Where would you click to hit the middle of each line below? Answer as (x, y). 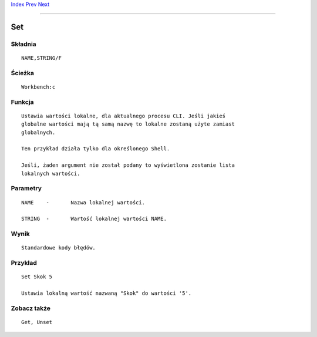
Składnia (23, 44)
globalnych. (38, 132)
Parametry (26, 188)
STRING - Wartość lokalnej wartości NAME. (94, 219)
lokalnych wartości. (51, 173)
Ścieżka (23, 73)
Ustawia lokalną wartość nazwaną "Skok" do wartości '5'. (107, 293)
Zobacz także (31, 308)
